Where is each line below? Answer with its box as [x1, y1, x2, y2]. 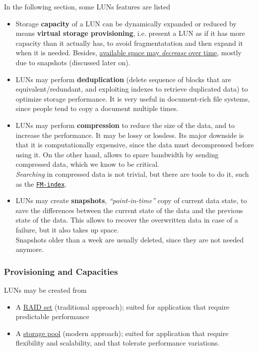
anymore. [15, 244, 44, 254]
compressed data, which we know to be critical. [15, 159, 159, 169]
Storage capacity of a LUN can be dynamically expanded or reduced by [15, 18, 237, 28]
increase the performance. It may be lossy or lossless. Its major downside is [15, 129, 244, 140]
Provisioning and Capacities [4, 265, 118, 277]
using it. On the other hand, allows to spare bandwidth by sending [15, 149, 219, 159]
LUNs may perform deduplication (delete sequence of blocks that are [15, 74, 231, 84]
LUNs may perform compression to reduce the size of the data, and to [15, 119, 235, 130]
